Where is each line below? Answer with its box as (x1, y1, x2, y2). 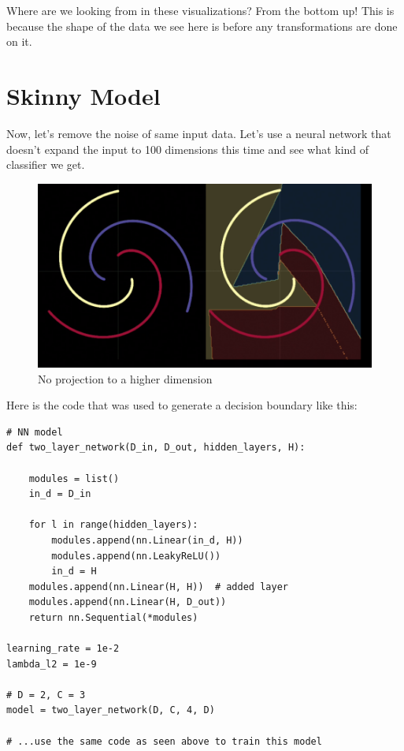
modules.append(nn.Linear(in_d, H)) (51, 534, 243, 546)
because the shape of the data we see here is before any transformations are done (6, 17, 398, 34)
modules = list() (28, 473, 120, 484)
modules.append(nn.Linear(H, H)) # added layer (28, 581, 288, 592)
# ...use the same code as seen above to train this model (6, 735, 322, 747)
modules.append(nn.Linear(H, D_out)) (28, 596, 227, 608)
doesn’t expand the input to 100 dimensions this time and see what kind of (6, 140, 369, 157)
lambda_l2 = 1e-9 (6, 658, 97, 670)
